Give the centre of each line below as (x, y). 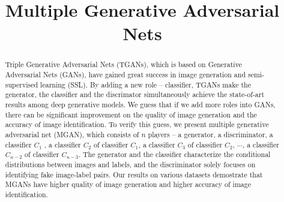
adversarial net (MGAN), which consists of (72, 134)
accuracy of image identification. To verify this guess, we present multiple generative (137, 124)
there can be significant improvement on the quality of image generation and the (131, 114)
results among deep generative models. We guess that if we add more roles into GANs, (140, 104)
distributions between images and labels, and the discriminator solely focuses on (130, 164)
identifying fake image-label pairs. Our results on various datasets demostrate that (134, 174)
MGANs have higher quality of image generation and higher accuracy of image (128, 184)
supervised (22, 84)
